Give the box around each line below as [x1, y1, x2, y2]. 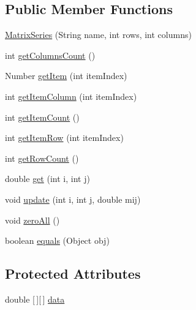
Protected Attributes [5, 264, 141, 283]
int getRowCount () [5, 151, 79, 164]
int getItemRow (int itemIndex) [5, 131, 124, 144]
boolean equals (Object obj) [5, 234, 110, 247]
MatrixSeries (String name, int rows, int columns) [5, 28, 192, 41]
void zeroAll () [5, 213, 60, 226]
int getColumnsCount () [5, 48, 96, 61]
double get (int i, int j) [5, 172, 90, 185]
